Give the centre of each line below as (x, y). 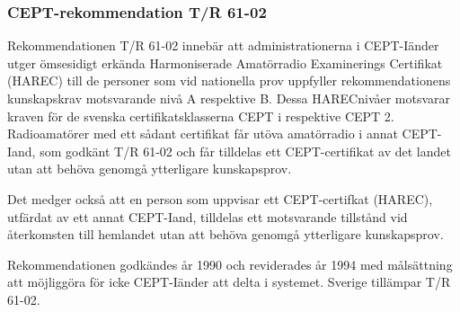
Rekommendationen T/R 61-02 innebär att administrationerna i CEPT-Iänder (223, 45)
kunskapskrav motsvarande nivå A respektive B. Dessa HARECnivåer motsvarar (229, 98)
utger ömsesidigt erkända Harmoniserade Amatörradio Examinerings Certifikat (225, 62)
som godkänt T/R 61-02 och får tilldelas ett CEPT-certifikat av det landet (245, 151)
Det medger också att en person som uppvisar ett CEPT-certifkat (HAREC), (220, 198)
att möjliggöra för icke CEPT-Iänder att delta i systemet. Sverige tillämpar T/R (229, 282)
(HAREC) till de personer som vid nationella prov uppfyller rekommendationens (229, 80)
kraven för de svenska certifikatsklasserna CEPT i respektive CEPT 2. (201, 116)
